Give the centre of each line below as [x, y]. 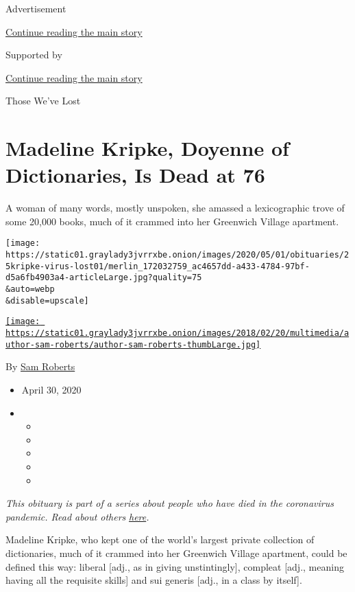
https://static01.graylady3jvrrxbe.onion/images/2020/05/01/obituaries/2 [177, 255]
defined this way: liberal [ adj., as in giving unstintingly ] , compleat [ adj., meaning [175, 566]
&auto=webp [30, 289]
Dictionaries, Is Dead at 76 [135, 175]
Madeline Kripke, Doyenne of [147, 148]
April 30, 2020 [51, 389]
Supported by [34, 55]
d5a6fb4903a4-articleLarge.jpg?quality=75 [104, 278]
